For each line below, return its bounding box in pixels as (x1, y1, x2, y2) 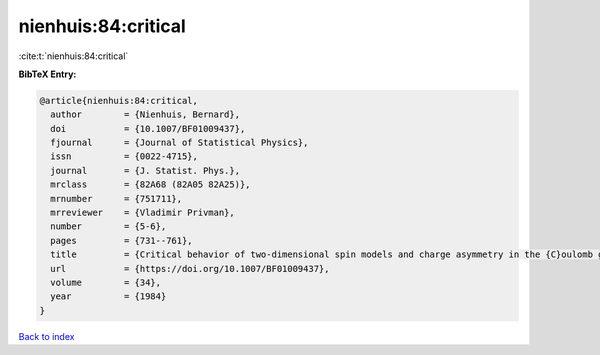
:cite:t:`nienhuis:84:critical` (18, 50, 129, 62)
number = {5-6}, (50, 221, 167, 232)
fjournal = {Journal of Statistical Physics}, (50, 137, 309, 149)
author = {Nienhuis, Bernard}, (50, 109, 240, 120)
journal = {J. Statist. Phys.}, (50, 165, 240, 176)
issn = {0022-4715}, (50, 151, 199, 162)
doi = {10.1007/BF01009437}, (50, 123, 246, 134)
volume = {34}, (50, 277, 162, 288)
